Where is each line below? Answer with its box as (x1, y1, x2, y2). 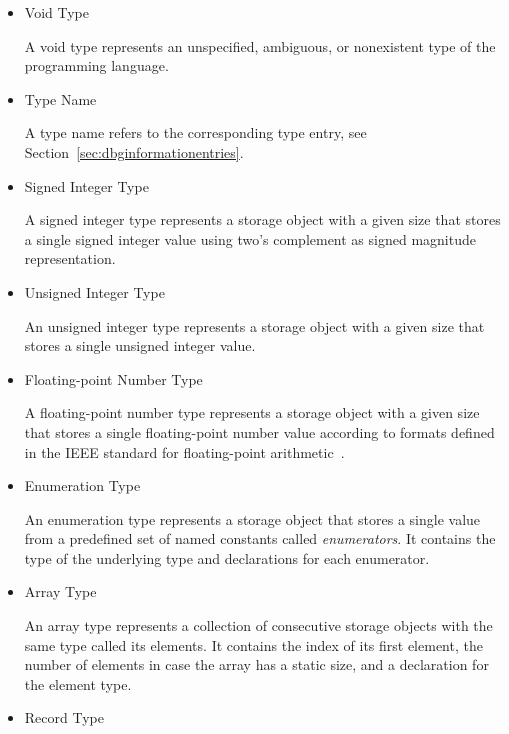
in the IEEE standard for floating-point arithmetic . (24, 441, 345, 462)
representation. (24, 248, 116, 269)
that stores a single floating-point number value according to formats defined (24, 421, 495, 442)
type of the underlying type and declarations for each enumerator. (24, 547, 430, 568)
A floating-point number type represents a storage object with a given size (24, 402, 480, 423)
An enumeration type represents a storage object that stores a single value (24, 508, 481, 529)
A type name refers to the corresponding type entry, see (24, 122, 367, 143)
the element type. (24, 673, 132, 694)
